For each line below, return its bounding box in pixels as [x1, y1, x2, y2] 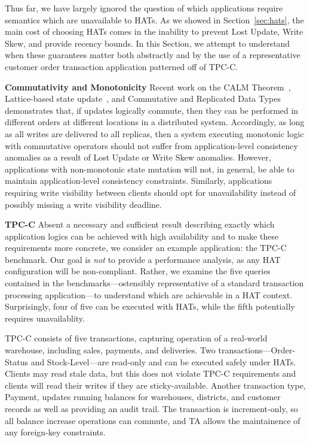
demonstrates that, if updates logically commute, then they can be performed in [5, 104, 299, 116]
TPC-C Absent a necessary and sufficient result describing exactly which [5, 218, 275, 231]
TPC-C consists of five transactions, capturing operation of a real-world [5, 332, 268, 344]
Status [5, 355, 28, 368]
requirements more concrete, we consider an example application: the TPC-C [5, 241, 287, 254]
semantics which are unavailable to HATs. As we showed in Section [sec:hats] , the [5, 13, 304, 26]
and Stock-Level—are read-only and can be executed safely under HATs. [30, 355, 296, 368]
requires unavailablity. [5, 311, 85, 324]
